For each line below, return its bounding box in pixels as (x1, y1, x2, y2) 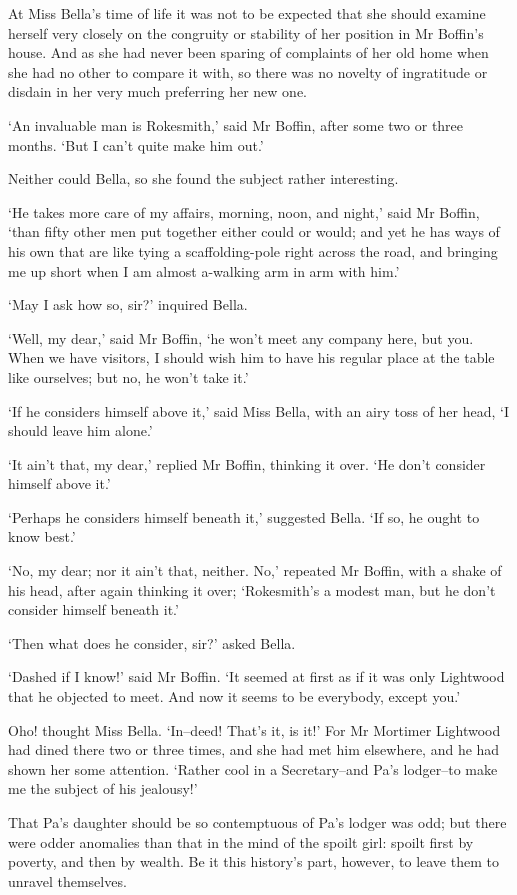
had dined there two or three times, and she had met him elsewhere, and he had (8, 739, 500, 760)
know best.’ (8, 526, 76, 547)
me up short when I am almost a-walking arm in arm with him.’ (8, 260, 400, 281)
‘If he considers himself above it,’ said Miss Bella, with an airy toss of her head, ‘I (8, 400, 510, 421)
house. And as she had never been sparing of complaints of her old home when (8, 42, 489, 63)
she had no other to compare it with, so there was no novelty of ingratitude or (8, 61, 488, 82)
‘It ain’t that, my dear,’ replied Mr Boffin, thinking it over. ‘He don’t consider (8, 453, 486, 474)
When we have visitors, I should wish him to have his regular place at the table (8, 347, 495, 368)
